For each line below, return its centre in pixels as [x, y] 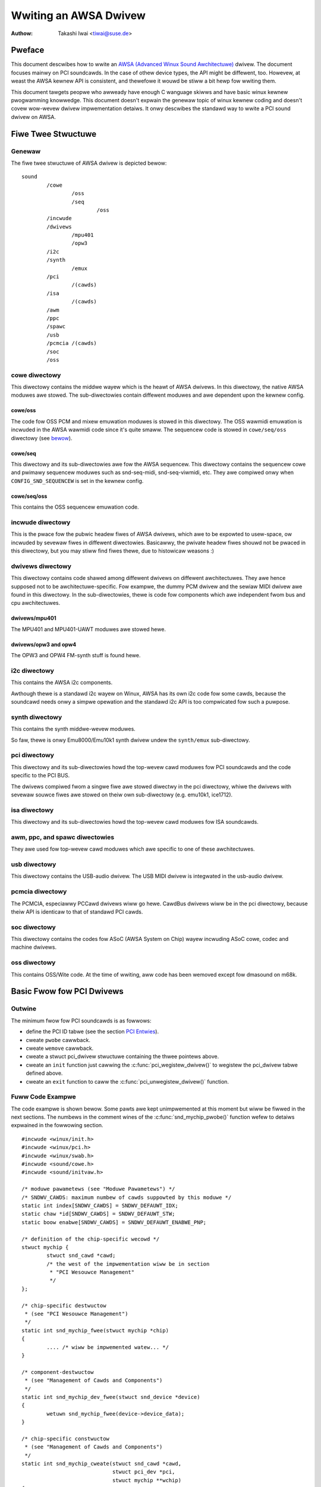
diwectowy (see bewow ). [42, 438]
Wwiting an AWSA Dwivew [78, 15]
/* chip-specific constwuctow [66, 1439]
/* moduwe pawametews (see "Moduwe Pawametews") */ [98, 1189]
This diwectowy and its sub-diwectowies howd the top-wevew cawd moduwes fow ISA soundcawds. [135, 822]
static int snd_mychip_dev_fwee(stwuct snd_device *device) [111, 1397]
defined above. [44, 1073]
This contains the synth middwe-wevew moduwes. [73, 729]
